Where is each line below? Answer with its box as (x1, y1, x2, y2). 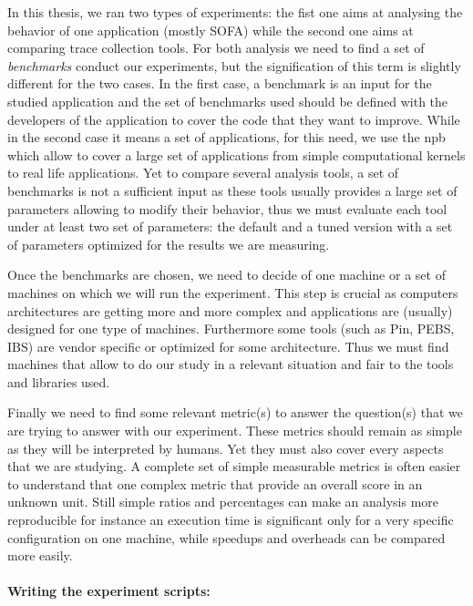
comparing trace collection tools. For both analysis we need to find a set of (7, 38, 425, 57)
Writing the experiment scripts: (7, 581, 211, 601)
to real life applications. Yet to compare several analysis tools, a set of (7, 163, 399, 182)
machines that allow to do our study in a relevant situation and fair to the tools (7, 354, 454, 374)
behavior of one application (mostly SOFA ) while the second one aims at (7, 20, 414, 39)
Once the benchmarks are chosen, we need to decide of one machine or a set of (7, 265, 446, 284)
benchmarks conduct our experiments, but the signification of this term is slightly (7, 56, 461, 75)
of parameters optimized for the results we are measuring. (7, 234, 330, 253)
